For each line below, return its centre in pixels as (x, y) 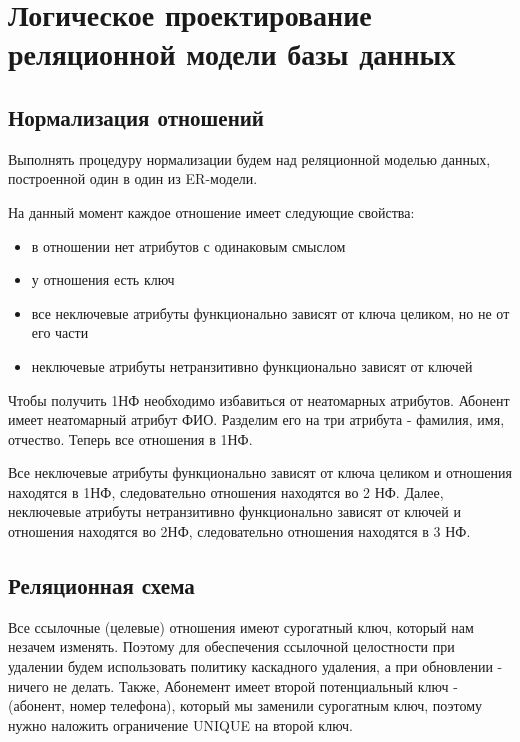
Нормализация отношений (136, 116)
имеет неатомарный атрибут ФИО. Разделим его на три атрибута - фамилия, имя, (256, 419)
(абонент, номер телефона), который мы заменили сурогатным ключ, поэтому (245, 705)
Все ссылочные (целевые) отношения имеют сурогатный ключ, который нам (241, 626)
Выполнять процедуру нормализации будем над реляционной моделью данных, (249, 158)
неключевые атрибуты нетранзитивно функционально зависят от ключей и (234, 511)
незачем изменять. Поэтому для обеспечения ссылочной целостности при (231, 646)
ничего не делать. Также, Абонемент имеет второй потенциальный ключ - (233, 685)
